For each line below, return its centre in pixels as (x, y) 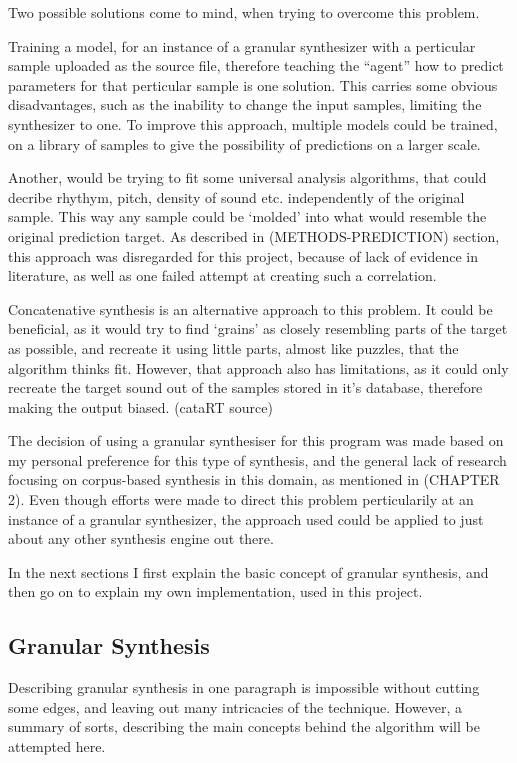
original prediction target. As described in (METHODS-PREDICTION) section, (254, 235)
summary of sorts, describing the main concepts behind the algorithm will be (244, 726)
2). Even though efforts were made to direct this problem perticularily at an (241, 499)
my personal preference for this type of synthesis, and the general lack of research (257, 459)
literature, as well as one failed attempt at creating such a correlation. (222, 275)
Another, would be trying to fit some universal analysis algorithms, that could (247, 177)
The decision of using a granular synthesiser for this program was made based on (256, 440)
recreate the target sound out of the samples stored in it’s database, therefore (245, 387)
